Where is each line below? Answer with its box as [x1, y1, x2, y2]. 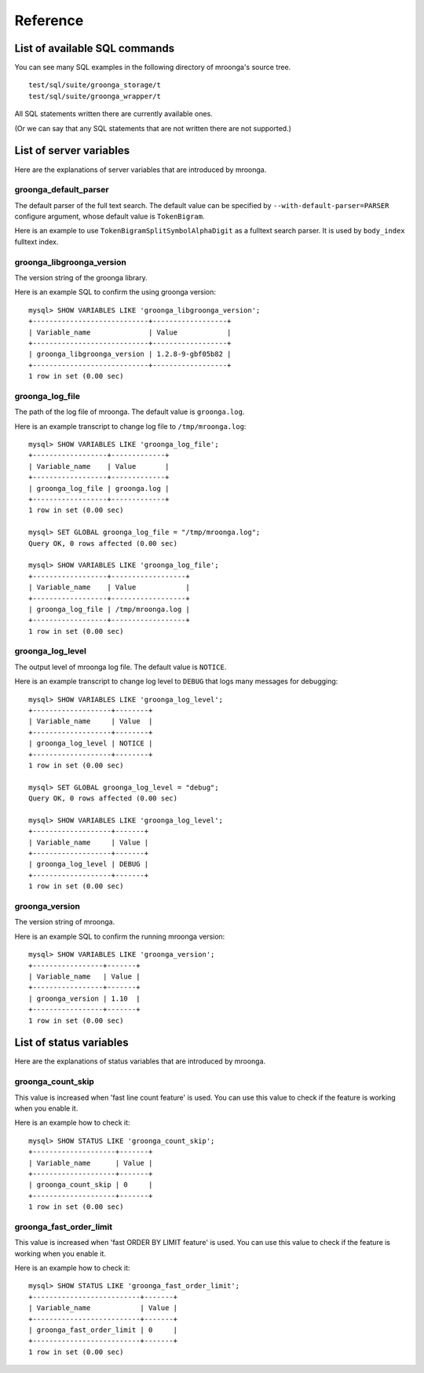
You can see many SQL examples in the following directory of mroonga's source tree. [14, 63, 291, 72]
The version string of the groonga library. [14, 273, 148, 282]
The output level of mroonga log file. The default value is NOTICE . [14, 662, 227, 672]
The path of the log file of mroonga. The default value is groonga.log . [14, 407, 245, 416]
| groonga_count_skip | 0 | [28, 1181, 153, 1189]
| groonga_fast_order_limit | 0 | [28, 1325, 178, 1335]
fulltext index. [14, 236, 59, 247]
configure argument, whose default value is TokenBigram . [14, 212, 205, 222]
